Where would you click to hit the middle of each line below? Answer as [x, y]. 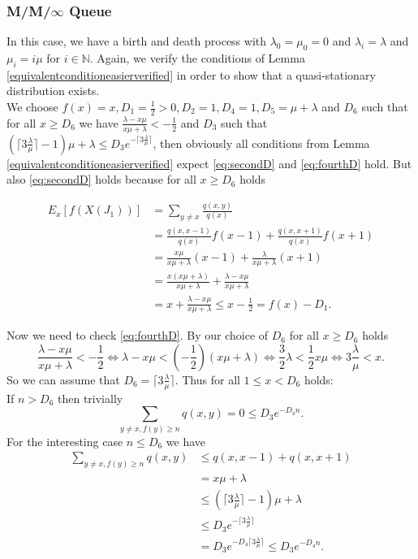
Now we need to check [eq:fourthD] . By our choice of [138, 335]
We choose [32, 106]
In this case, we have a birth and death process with [137, 41]
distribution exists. [53, 91]
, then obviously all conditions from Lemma [261, 143]
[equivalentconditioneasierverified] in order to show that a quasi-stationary [191, 74]
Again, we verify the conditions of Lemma [201, 58]
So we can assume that [63, 379]
